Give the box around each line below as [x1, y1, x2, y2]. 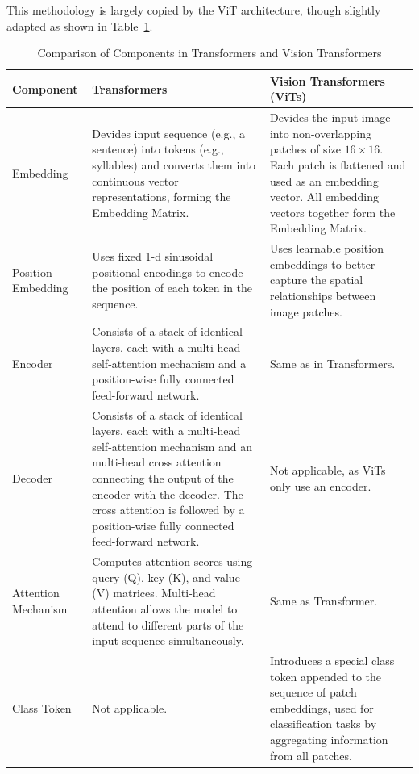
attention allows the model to [92, 600, 238, 617]
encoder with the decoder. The [92, 485, 243, 502]
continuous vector [92, 172, 179, 189]
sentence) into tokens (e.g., [92, 140, 224, 157]
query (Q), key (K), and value [92, 568, 240, 585]
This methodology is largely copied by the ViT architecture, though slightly [6, 2, 381, 18]
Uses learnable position [269, 240, 384, 257]
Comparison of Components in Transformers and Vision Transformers [37, 44, 382, 61]
